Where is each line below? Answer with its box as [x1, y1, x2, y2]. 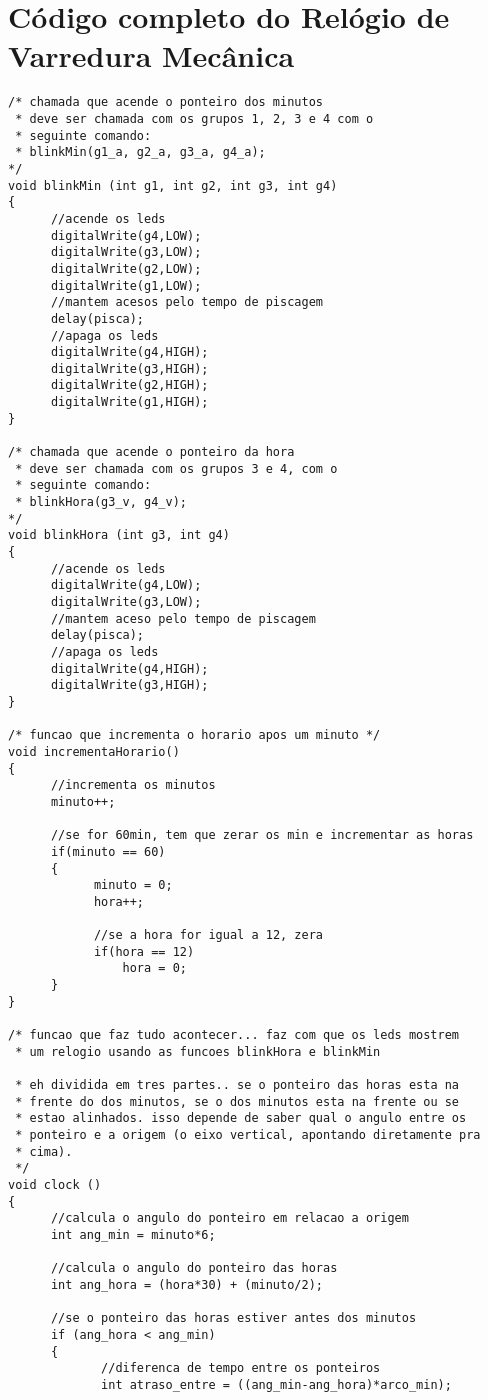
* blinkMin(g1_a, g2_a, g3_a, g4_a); [15, 145, 266, 160]
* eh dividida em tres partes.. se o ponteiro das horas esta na [15, 1078, 460, 1093]
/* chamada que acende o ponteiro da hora [8, 445, 295, 460]
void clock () [8, 1177, 102, 1192]
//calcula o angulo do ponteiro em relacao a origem [50, 1211, 409, 1226]
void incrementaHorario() [8, 744, 180, 759]
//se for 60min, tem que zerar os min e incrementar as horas [50, 828, 474, 843]
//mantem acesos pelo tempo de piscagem [50, 295, 323, 310]
